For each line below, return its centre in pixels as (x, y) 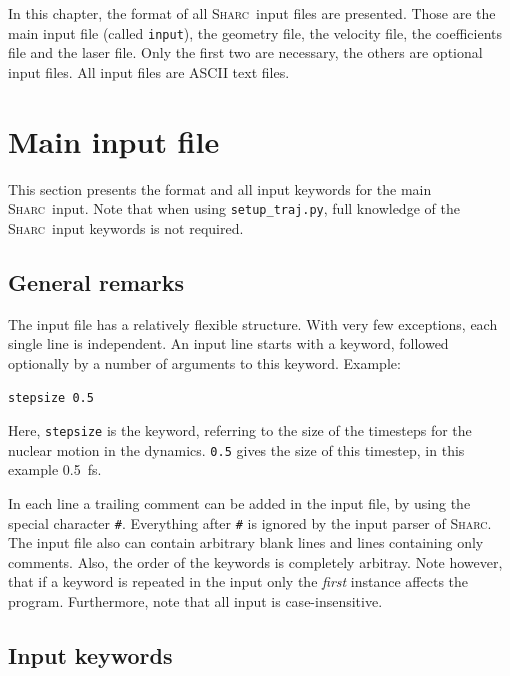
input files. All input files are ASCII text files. (149, 71)
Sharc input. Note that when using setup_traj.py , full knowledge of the (234, 208)
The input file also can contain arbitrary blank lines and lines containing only (246, 542)
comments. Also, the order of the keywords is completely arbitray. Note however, (255, 561)
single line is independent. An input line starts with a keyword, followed (228, 343)
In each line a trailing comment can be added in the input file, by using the (239, 502)
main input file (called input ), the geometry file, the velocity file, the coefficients (255, 32)
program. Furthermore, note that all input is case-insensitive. (195, 600)
